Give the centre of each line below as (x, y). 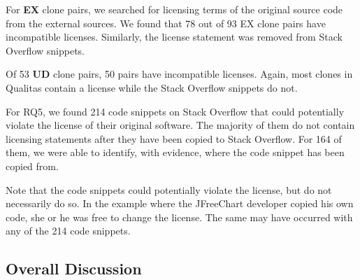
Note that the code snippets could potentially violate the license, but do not (169, 189)
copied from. (32, 166)
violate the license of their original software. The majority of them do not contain (180, 125)
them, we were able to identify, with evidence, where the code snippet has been (175, 152)
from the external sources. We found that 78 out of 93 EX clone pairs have (166, 23)
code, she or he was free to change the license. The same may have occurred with (179, 217)
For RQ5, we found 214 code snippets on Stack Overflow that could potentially (175, 111)
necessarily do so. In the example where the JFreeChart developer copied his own (180, 203)
